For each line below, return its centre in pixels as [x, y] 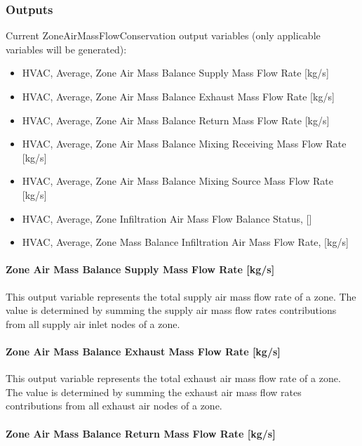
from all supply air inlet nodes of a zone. [93, 323]
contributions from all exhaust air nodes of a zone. [114, 406]
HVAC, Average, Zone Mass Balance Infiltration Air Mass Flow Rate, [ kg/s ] [185, 242]
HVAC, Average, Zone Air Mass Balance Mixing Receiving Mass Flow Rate [184, 144]
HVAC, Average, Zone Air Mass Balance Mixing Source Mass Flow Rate [177, 181]
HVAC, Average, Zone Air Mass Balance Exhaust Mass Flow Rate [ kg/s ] [178, 96]
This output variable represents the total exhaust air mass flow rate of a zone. [173, 378]
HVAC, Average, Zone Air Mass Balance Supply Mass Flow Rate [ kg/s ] [175, 73]
